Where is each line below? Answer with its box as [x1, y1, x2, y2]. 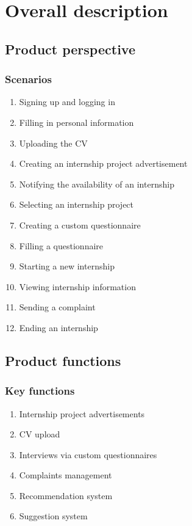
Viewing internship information [19, 280, 136, 293]
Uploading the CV [19, 136, 88, 149]
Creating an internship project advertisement [19, 157, 188, 170]
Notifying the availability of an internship [19, 177, 174, 190]
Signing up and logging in [19, 95, 115, 108]
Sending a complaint [19, 301, 96, 313]
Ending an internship [19, 321, 98, 334]
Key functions [5, 383, 75, 398]
